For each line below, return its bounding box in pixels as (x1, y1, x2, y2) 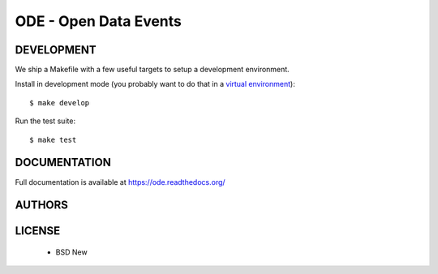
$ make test (29, 135, 77, 144)
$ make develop (29, 98, 90, 107)
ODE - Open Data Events (15, 12, 182, 30)
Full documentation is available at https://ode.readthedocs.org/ (15, 177, 226, 186)
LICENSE (15, 224, 61, 238)
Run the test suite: (15, 116, 76, 126)
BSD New (55, 247, 88, 257)
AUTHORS (15, 199, 69, 212)
